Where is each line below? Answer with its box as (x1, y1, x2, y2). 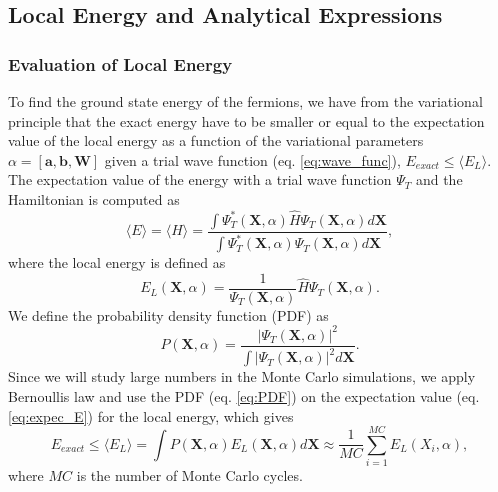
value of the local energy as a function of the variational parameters (8, 130, 424, 151)
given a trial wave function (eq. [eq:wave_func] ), (104, 149, 401, 170)
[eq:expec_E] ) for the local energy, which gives (8, 405, 294, 426)
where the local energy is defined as (8, 252, 226, 273)
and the (415, 169, 463, 190)
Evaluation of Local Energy (8, 51, 233, 76)
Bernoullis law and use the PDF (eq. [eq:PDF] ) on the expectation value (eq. (8, 385, 480, 406)
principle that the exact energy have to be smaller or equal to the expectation (8, 110, 485, 131)
